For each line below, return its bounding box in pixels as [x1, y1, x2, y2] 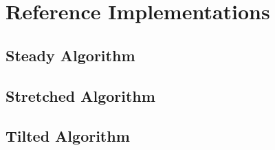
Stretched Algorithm [5, 85, 155, 106]
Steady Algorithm [5, 44, 135, 65]
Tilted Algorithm [5, 125, 130, 147]
